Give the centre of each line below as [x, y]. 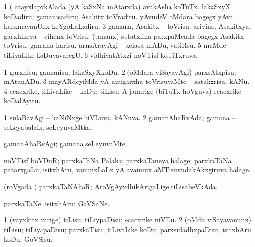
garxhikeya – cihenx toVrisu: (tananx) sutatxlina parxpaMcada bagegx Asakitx [124, 35]
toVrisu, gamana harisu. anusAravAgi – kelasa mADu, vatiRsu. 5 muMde [115, 45]
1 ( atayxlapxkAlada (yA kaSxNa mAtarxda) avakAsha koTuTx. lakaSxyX [117, 6]
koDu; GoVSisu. [28, 239]
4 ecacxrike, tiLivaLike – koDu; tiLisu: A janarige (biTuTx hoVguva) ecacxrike [123, 91]
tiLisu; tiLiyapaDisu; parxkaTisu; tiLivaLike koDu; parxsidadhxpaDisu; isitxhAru [127, 229]
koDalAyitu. [22, 101]
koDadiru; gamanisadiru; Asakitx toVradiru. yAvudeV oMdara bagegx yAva [119, 16]
